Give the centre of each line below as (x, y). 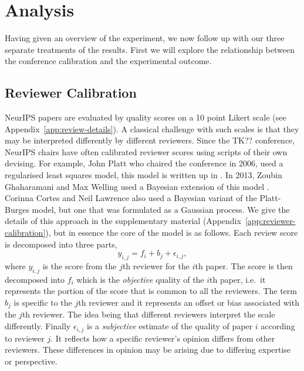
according (278, 326)
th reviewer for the (156, 266)
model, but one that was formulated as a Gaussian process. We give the (161, 209)
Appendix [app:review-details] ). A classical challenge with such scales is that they (152, 128)
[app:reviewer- (270, 221)
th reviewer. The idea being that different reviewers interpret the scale (148, 314)
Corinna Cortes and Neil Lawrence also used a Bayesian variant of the (131, 198)
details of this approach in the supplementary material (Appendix (123, 221)
